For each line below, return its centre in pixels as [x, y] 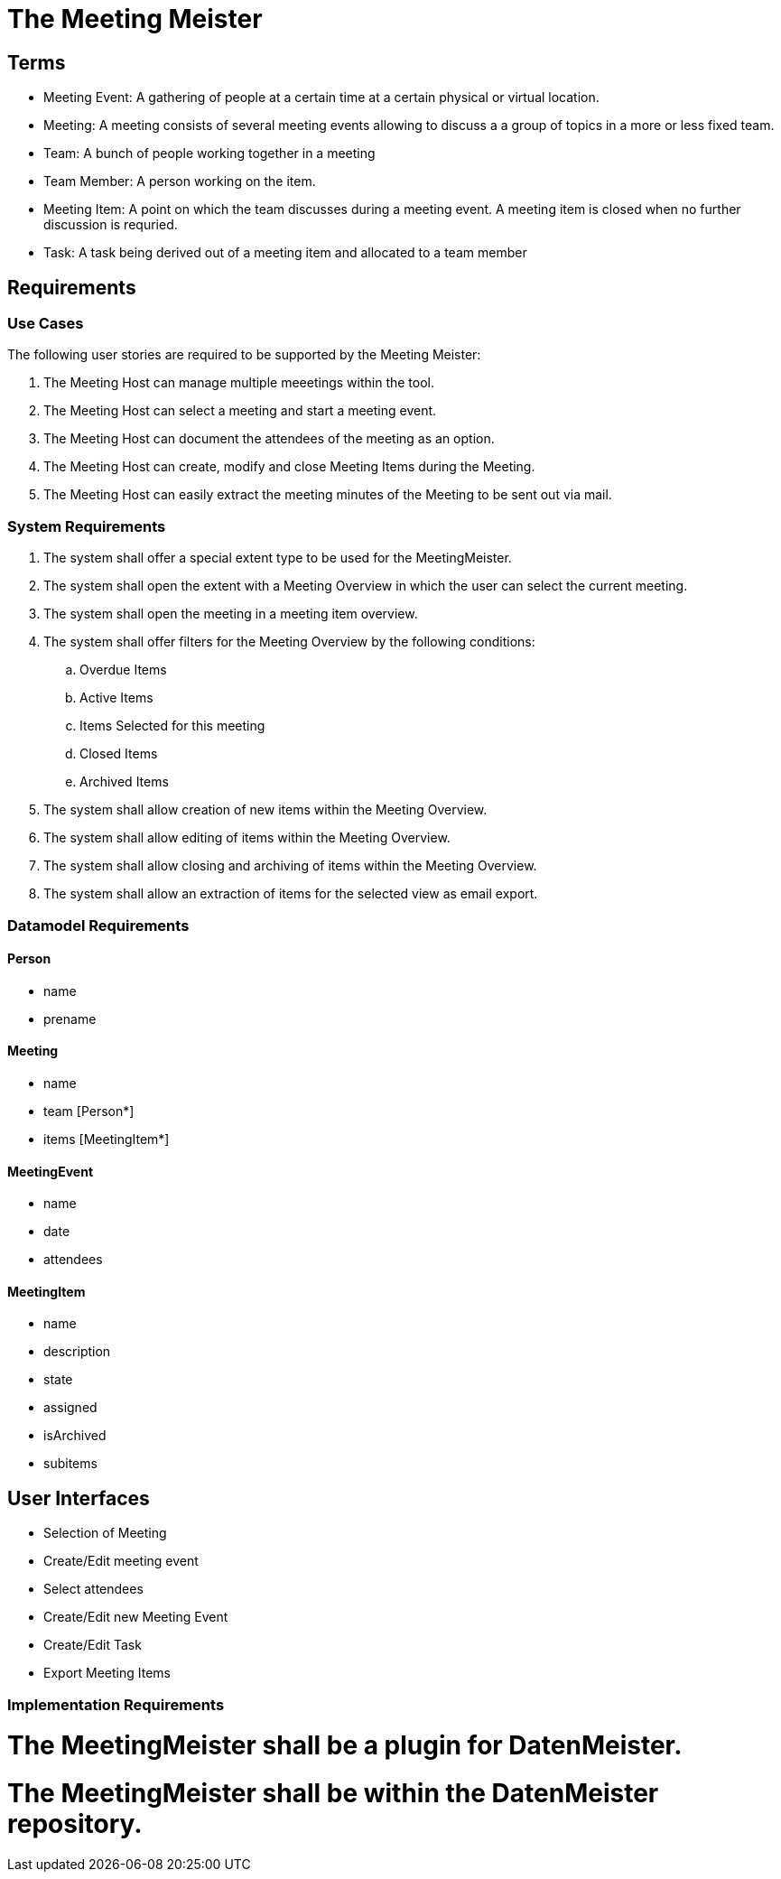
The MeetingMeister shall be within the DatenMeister [333, 1794]
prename [70, 1019]
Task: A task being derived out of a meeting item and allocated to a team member [285, 253]
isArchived [75, 1436]
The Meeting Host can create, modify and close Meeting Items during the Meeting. [289, 467]
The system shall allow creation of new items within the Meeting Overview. [265, 810]
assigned [70, 1408]
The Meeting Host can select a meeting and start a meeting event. [240, 411]
